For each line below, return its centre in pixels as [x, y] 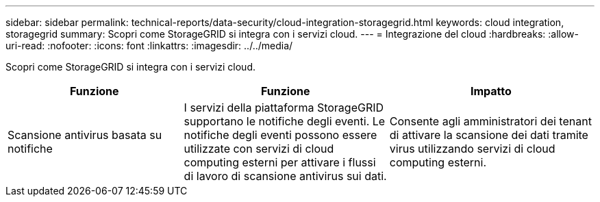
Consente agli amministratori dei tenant [490, 121]
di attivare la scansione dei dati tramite [489, 135]
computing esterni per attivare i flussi [280, 162]
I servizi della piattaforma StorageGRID [284, 108]
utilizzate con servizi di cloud [259, 149]
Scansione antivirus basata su [85, 135]
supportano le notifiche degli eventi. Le [285, 121]
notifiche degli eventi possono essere [280, 135]
